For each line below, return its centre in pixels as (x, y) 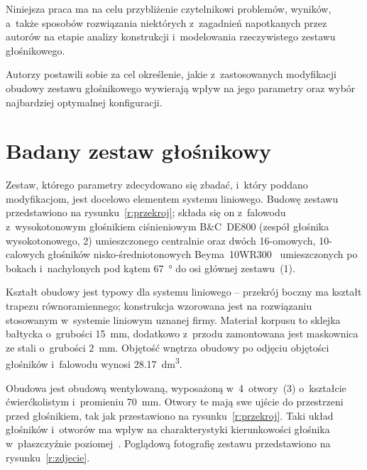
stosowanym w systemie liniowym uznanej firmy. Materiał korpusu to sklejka (173, 319)
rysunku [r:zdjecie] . (48, 457)
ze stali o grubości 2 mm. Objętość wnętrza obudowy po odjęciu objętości (168, 347)
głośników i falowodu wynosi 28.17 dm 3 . (94, 363)
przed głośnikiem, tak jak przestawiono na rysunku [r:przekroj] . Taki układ (170, 415)
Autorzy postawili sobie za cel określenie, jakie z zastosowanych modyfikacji (171, 74)
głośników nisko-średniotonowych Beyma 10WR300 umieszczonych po (203, 254)
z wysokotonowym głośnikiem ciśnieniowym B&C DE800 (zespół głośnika (168, 226)
